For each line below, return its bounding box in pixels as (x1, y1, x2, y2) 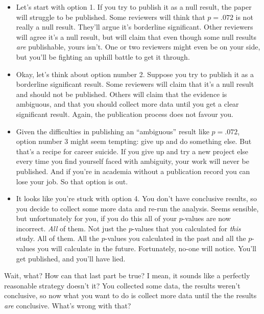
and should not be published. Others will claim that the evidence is (16, 88, 227, 99)
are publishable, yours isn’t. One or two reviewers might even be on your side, (16, 41, 260, 52)
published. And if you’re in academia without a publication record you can (16, 165, 250, 176)
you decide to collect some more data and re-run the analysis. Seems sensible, (16, 203, 259, 213)
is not (235, 11, 253, 22)
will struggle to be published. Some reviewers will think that (16, 11, 205, 22)
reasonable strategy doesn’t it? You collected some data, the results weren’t (4, 280, 241, 291)
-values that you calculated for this (132, 223, 241, 233)
